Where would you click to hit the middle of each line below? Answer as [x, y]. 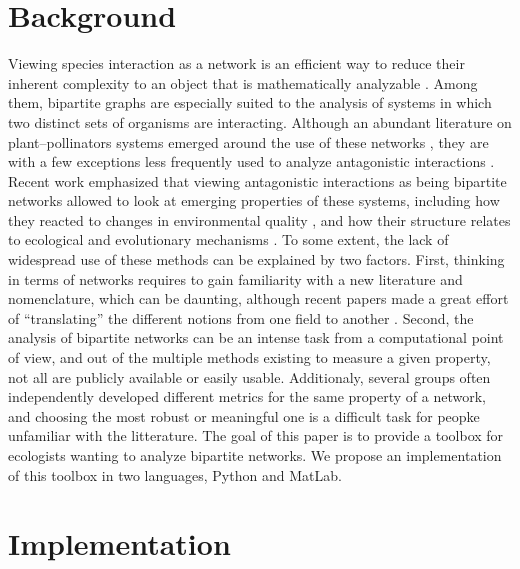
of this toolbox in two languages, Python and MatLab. [175, 474]
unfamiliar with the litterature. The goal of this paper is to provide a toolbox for [256, 435]
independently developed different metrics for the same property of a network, [247, 396]
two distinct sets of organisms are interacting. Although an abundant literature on [260, 121]
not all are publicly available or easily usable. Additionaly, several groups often [249, 376]
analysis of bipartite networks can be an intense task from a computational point [256, 337]
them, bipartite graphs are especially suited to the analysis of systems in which [250, 102]
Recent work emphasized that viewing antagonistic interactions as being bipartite [257, 180]
